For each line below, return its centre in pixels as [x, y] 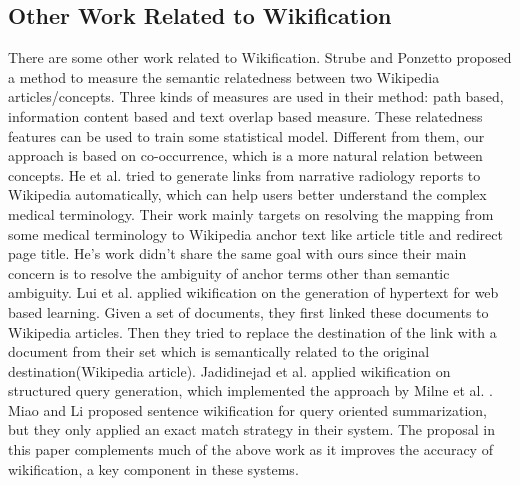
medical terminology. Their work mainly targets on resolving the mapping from [251, 213]
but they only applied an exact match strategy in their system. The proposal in [251, 429]
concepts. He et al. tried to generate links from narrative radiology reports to [244, 174]
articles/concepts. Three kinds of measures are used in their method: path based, [256, 96]
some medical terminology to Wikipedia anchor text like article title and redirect [255, 233]
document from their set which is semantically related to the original [219, 351]
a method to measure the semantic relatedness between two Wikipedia [224, 76]
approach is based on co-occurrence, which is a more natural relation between [245, 155]
